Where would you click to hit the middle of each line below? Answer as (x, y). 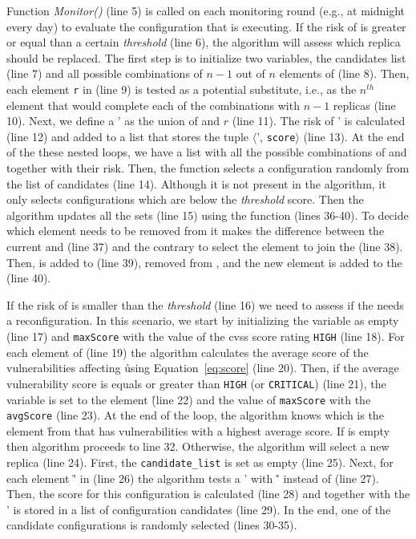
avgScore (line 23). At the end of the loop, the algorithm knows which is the (195, 415)
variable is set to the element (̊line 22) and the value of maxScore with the (189, 399)
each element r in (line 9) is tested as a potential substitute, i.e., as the (182, 89)
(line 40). (29, 278)
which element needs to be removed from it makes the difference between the (196, 231)
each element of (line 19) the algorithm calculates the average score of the (188, 352)
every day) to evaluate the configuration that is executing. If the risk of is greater (206, 26)
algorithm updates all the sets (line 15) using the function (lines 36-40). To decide (208, 215)
